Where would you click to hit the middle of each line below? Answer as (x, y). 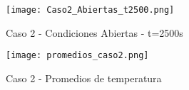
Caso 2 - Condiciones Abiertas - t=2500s (94, 32)
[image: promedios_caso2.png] (77, 56)
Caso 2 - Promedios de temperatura (84, 78)
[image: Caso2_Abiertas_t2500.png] (90, 10)
